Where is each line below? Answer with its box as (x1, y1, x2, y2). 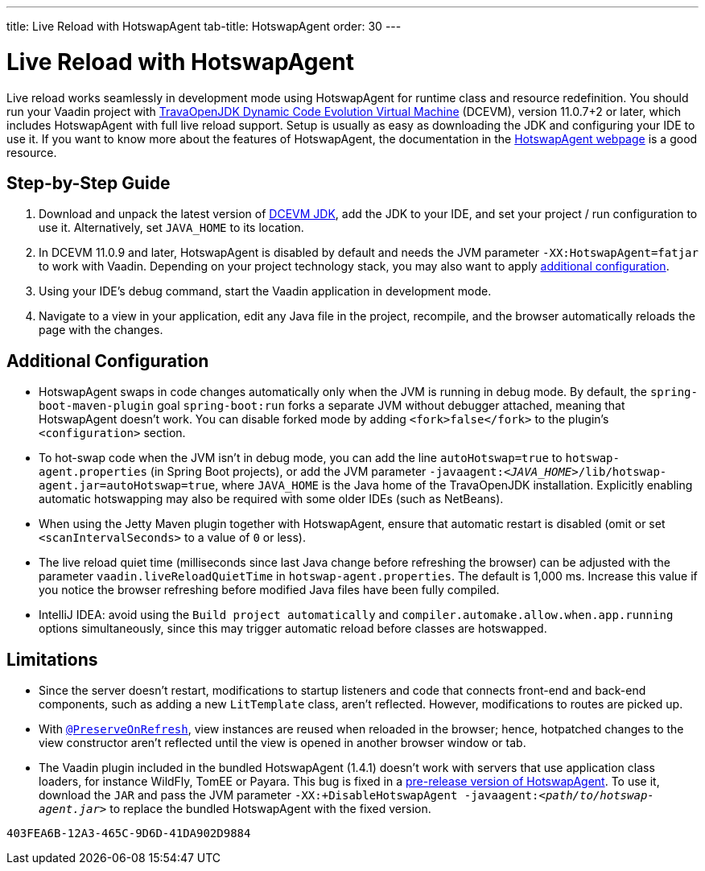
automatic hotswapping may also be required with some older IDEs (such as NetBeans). (39, 492, 504, 506)
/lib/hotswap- (578, 465, 667, 479)
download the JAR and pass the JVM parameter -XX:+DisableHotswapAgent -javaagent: (39, 788, 539, 803)
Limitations (6, 649, 98, 670)
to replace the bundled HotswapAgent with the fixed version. (109, 802, 431, 816)
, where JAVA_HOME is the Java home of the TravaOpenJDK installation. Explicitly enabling (215, 478, 693, 493)
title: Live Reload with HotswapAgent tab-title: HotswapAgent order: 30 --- (6, 19, 402, 33)
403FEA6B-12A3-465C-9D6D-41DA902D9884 (6, 827, 251, 840)
